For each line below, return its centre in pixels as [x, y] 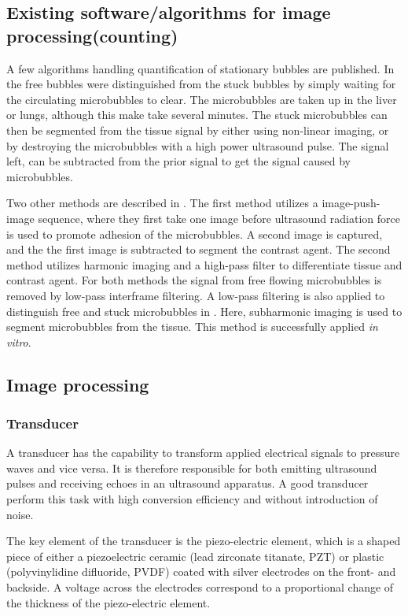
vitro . [19, 341]
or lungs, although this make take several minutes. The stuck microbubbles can [197, 115]
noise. [20, 514]
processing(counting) [92, 35]
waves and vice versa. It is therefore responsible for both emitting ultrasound [192, 468]
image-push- [351, 203]
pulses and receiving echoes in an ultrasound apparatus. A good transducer [187, 483]
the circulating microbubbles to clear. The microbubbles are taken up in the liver [202, 99]
